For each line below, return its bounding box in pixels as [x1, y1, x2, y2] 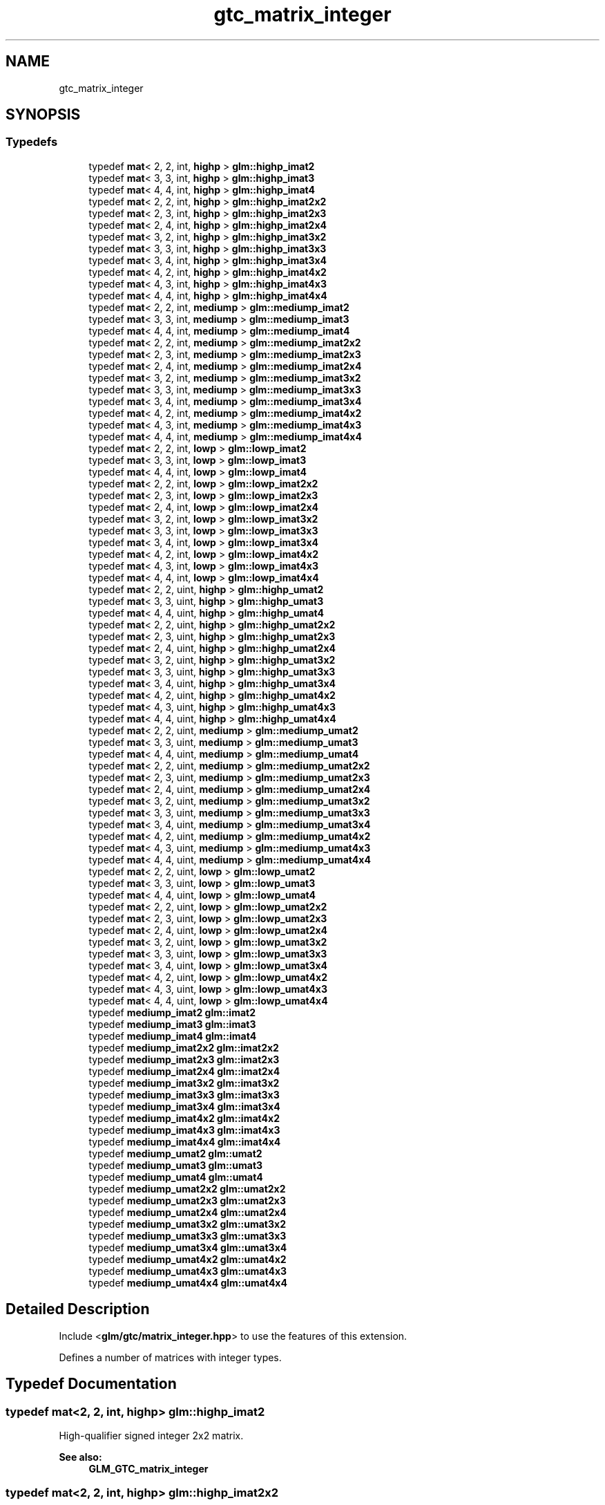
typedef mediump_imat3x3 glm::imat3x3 [88, 1088, 280, 1101]
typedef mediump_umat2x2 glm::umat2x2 [88, 1182, 286, 1195]
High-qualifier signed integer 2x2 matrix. [59, 1429, 244, 1441]
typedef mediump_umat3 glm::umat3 [88, 1159, 263, 1171]
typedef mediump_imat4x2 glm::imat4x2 [88, 1112, 280, 1124]
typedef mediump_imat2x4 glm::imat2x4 [88, 1065, 280, 1077]
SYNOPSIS [6, 106, 81, 124]
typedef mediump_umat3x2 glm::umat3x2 [88, 1217, 286, 1230]
